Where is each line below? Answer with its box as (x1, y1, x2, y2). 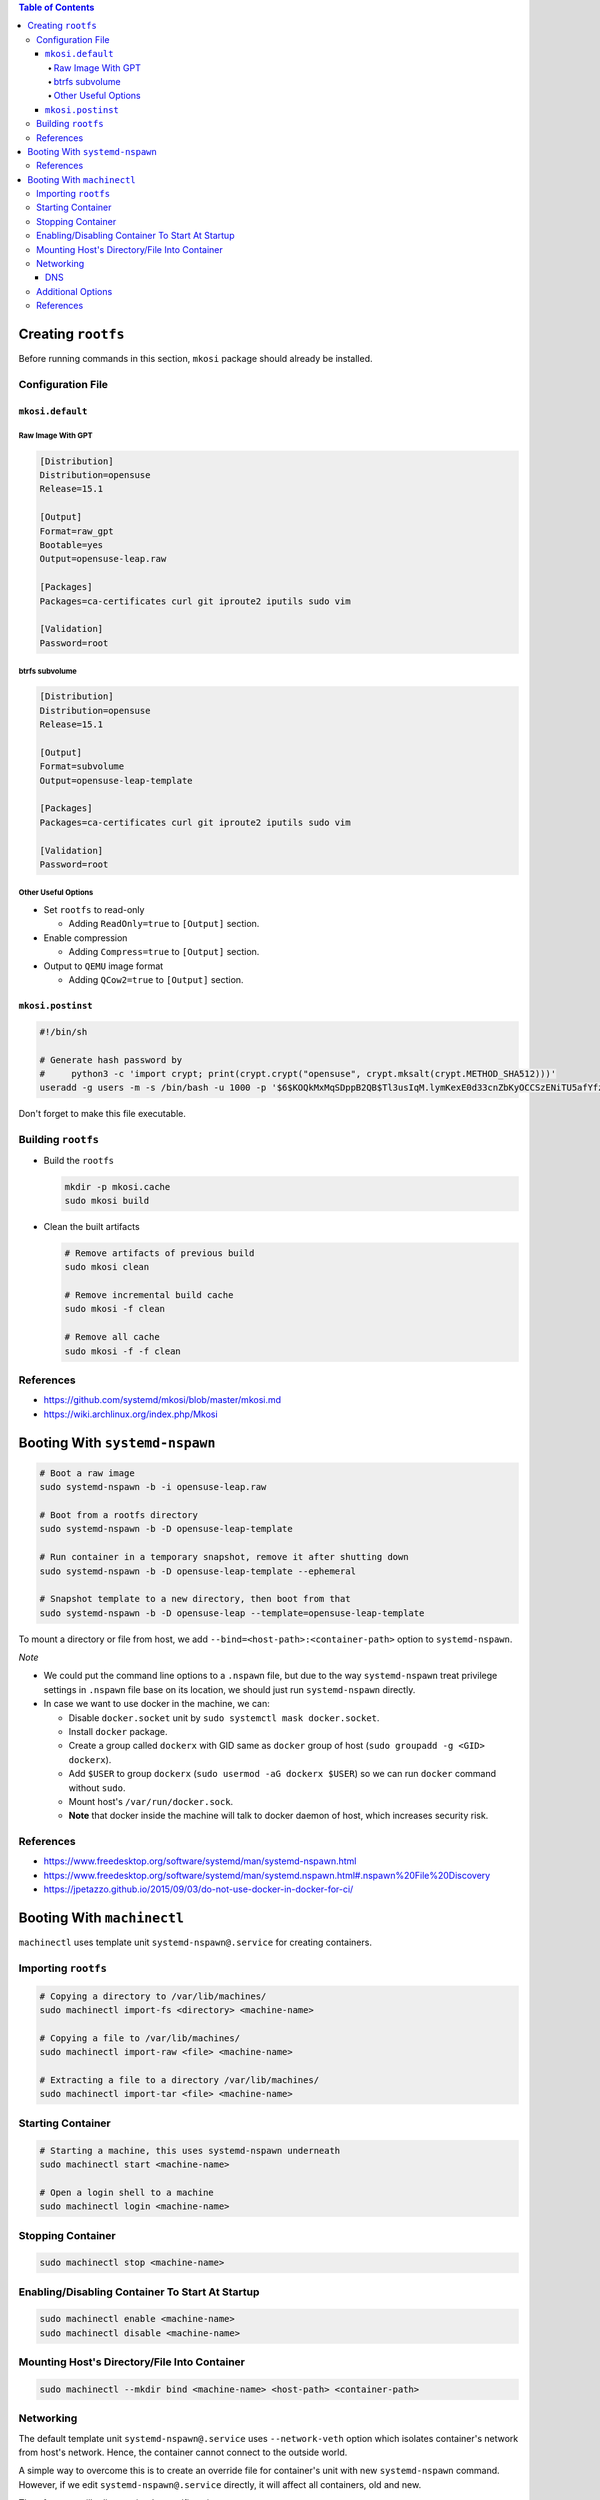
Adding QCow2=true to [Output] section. (68, 973, 244, 985)
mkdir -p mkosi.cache (64, 1181, 171, 1192)
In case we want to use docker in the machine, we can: (43, 1698, 270, 1710)
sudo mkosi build (64, 1195, 150, 1206)
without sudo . (68, 1781, 126, 1794)
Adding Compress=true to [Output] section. (68, 946, 260, 958)
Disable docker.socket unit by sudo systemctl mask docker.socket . (68, 1711, 380, 1724)
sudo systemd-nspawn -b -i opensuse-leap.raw (39, 1481, 267, 1493)
